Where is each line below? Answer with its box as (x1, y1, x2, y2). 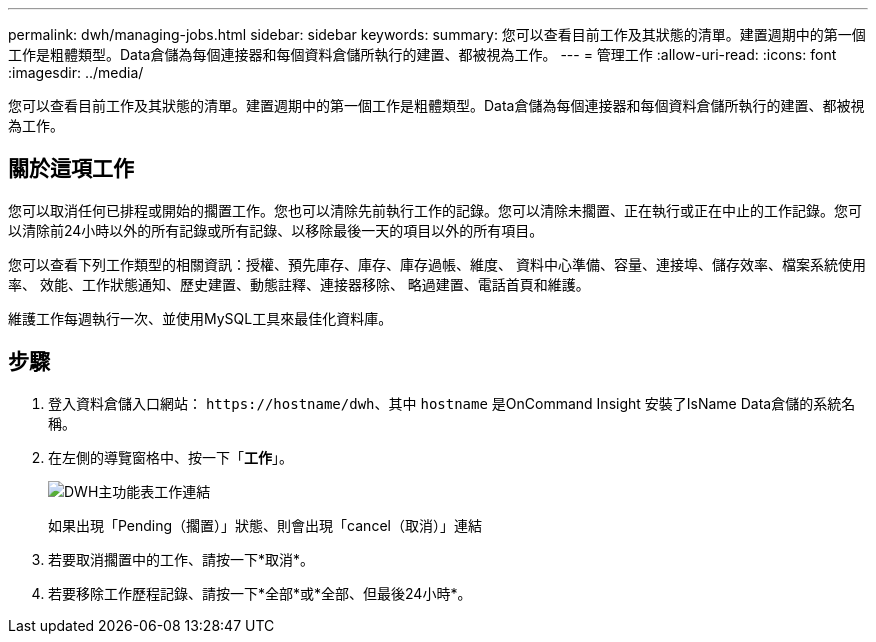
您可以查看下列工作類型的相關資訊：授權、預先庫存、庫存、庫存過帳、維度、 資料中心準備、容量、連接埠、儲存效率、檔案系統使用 (8, 255, 866, 273)
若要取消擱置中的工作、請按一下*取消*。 (48, 550, 315, 568)
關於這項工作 (8, 156, 134, 182)
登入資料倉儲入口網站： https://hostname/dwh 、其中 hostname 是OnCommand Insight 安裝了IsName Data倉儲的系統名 (48, 394, 856, 412)
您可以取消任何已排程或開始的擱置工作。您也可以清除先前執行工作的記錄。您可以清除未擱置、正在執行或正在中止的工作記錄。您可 (8, 201, 862, 219)
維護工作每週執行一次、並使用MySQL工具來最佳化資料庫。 (8, 309, 393, 327)
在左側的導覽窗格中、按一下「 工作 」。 (48, 448, 293, 466)
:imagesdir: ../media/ (8, 64, 144, 81)
